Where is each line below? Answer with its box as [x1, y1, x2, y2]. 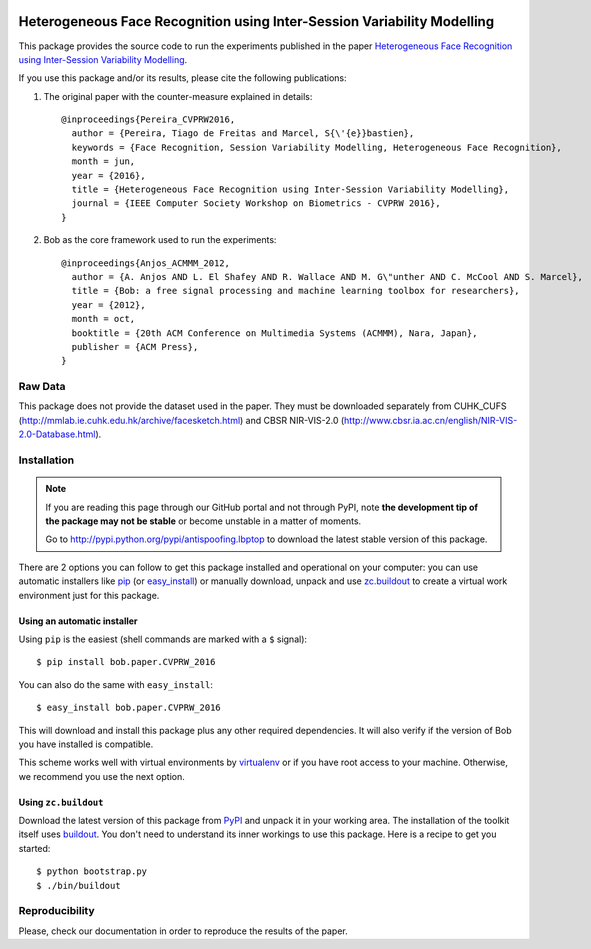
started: [18, 842, 51, 854]
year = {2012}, [71, 299, 146, 310]
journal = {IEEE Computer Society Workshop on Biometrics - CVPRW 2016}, [71, 198, 441, 209]
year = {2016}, [71, 170, 146, 181]
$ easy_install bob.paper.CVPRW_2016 [36, 702, 222, 714]
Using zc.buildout [18, 796, 104, 808]
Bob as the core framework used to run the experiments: [43, 234, 277, 246]
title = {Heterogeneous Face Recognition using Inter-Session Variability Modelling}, [71, 184, 510, 195]
